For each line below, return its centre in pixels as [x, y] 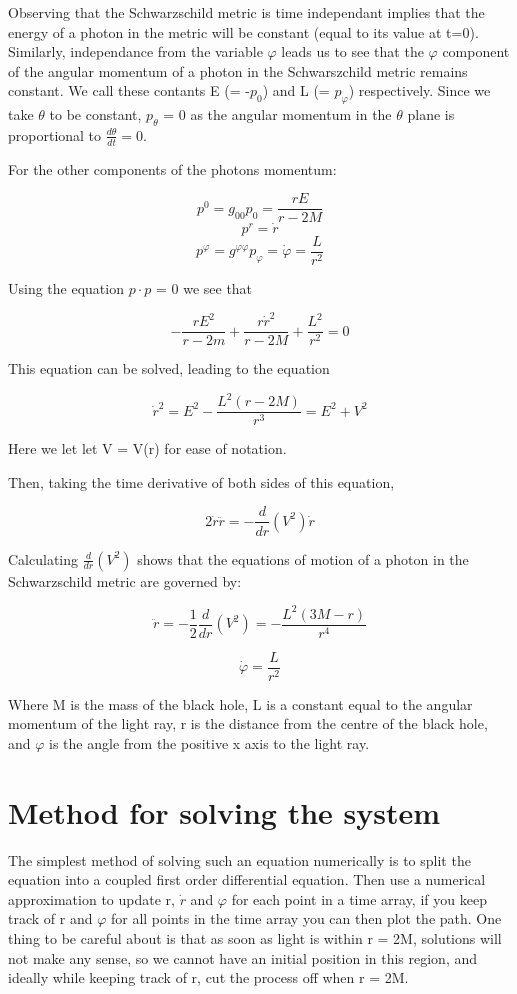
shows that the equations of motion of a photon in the [303, 558]
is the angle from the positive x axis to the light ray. [209, 742]
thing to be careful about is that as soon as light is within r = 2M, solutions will [255, 938]
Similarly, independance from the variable [135, 51]
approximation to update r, [91, 898]
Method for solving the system [224, 811]
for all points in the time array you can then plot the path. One [306, 918]
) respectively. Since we [419, 90]
